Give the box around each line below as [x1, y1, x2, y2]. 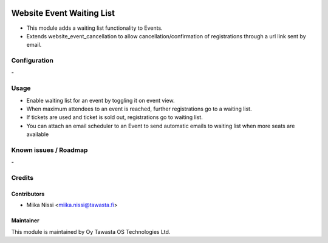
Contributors [11, 190, 45, 197]
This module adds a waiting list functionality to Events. [26, 24, 163, 32]
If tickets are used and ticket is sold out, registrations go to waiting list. [26, 114, 203, 121]
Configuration [11, 56, 54, 65]
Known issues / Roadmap [11, 146, 88, 154]
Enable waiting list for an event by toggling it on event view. [26, 97, 175, 104]
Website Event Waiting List [11, 8, 115, 18]
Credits [11, 174, 33, 182]
